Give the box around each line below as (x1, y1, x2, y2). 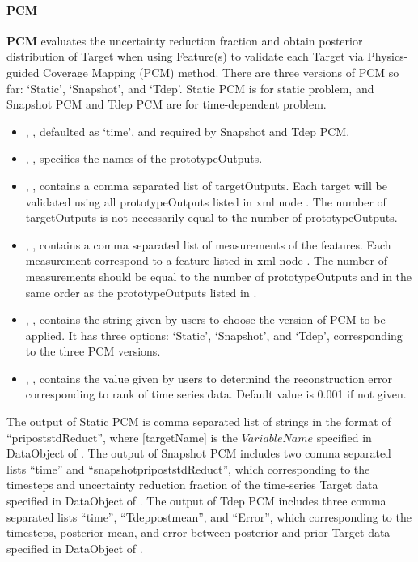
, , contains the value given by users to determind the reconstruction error (25, 369, 393, 386)
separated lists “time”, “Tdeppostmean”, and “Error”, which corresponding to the (6, 508, 412, 525)
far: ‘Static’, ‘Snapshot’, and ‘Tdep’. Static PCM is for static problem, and (6, 79, 374, 96)
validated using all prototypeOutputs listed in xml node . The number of (25, 193, 386, 210)
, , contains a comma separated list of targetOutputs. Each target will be (25, 177, 387, 194)
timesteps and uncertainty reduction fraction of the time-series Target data (6, 476, 378, 493)
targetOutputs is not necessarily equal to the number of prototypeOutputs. (25, 209, 398, 226)
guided (6, 63, 40, 80)
